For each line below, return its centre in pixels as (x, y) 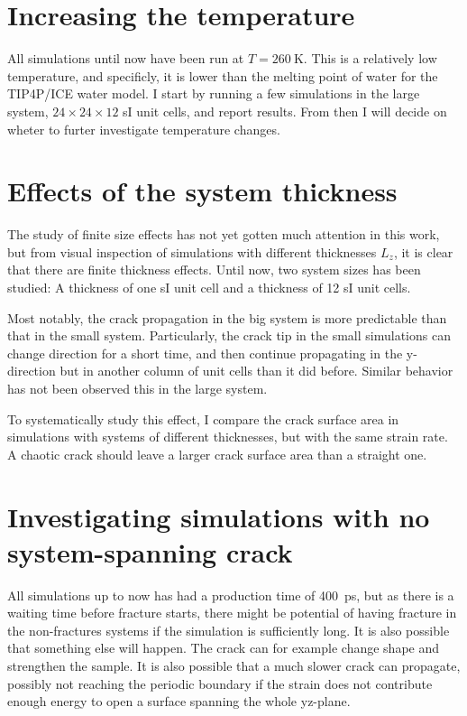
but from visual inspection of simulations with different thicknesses (192, 251)
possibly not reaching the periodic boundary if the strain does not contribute (220, 683)
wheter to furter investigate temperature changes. (144, 129)
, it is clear (423, 251)
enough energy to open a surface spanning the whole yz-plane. (179, 701)
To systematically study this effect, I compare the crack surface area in (203, 418)
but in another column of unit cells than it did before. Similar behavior (256, 371)
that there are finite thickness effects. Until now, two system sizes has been (214, 270)
